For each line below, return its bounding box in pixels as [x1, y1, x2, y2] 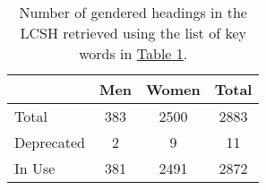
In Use [14, 158, 56, 178]
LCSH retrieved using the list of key [20, 22, 246, 43]
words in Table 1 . [79, 43, 188, 64]
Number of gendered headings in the [19, 2, 247, 22]
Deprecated [14, 132, 85, 152]
